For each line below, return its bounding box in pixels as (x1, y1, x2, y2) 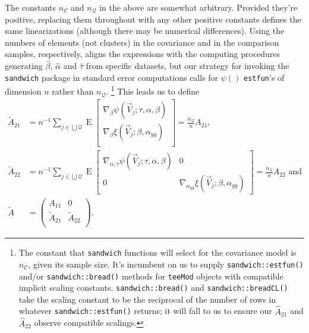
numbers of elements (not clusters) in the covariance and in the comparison (5, 36, 279, 48)
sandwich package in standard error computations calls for (5, 71, 219, 83)
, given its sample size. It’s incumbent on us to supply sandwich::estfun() (28, 257, 304, 270)
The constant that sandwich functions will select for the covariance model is (18, 246, 297, 259)
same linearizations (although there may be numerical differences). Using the (5, 24, 285, 37)
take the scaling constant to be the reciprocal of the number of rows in (18, 293, 276, 305)
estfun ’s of (244, 71, 285, 83)
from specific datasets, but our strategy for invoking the (86, 59, 289, 72)
